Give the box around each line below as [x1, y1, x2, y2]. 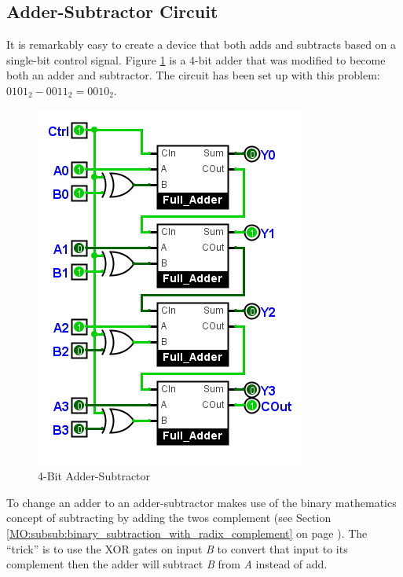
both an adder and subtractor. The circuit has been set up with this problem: [6, 67, 380, 83]
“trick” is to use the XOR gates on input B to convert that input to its [6, 540, 348, 557]
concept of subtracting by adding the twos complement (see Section [6, 509, 332, 526]
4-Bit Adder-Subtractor [38, 468, 151, 484]
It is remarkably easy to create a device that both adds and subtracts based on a [6, 36, 397, 53]
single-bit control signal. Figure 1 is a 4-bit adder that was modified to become [6, 51, 386, 68]
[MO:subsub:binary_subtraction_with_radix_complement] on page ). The [6, 524, 368, 541]
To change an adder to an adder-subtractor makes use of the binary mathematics [6, 494, 397, 510]
